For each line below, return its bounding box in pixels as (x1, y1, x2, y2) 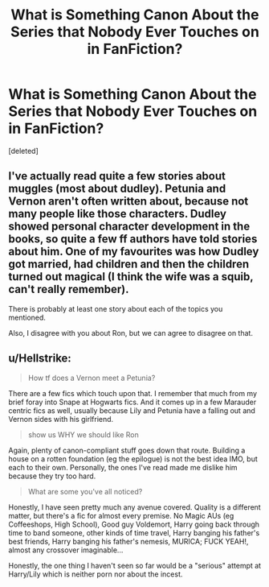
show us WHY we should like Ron (27, 429, 139, 440)
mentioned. (8, 312, 47, 322)
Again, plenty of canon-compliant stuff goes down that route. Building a (8, 445, 246, 455)
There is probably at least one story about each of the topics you (8, 304, 223, 313)
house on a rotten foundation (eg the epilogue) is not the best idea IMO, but (8, 453, 259, 464)
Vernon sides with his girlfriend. (8, 414, 114, 424)
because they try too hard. (8, 471, 96, 481)
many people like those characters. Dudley (8, 207, 227, 221)
